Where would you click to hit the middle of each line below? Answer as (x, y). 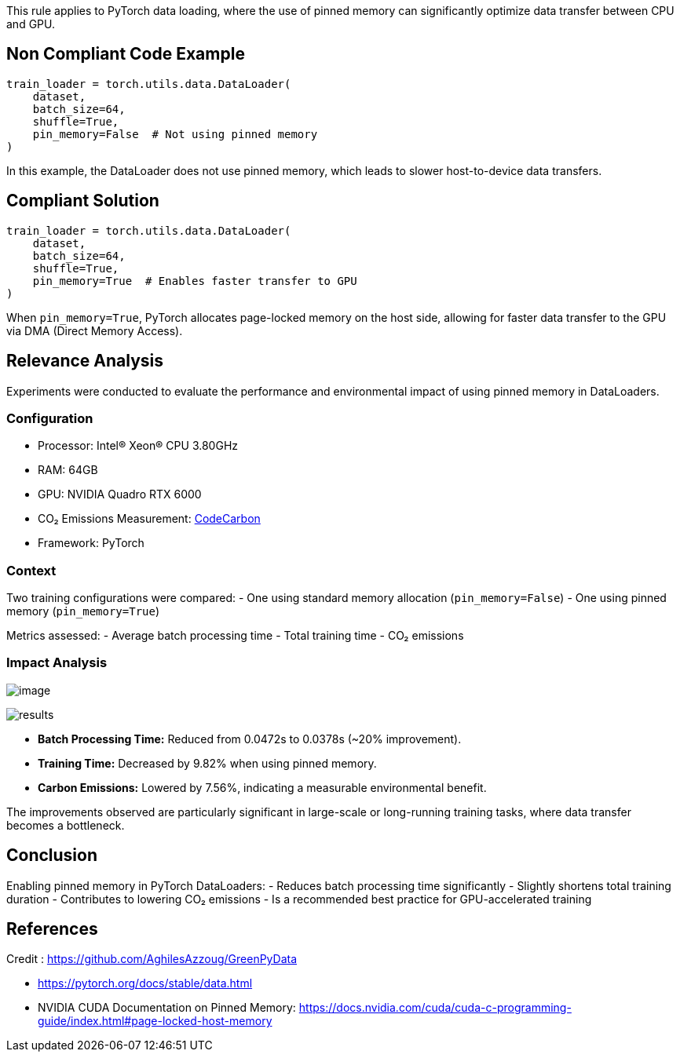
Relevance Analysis (85, 361)
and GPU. (31, 24)
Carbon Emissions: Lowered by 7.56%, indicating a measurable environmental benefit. (262, 787)
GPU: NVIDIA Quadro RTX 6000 (120, 494)
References (52, 929)
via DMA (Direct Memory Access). (95, 330)
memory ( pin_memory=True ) (83, 611)
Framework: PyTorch (91, 543)
